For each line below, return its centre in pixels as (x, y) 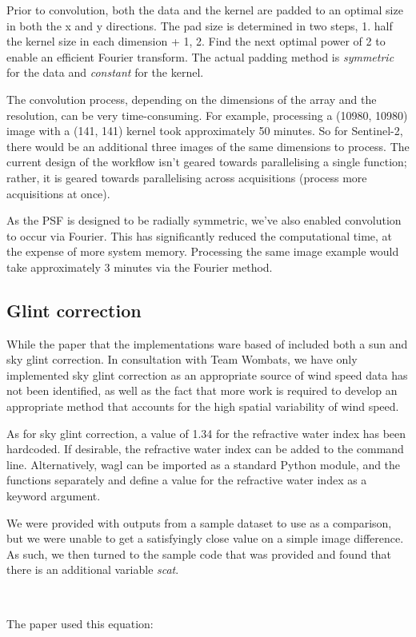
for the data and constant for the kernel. (105, 72)
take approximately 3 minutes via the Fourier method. (140, 267)
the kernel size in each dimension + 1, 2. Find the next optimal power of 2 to (196, 41)
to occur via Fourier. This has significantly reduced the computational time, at (200, 235)
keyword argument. (54, 496)
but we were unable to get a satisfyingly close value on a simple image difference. (205, 538)
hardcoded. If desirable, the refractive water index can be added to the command (205, 449)
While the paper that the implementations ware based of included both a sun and (207, 343)
